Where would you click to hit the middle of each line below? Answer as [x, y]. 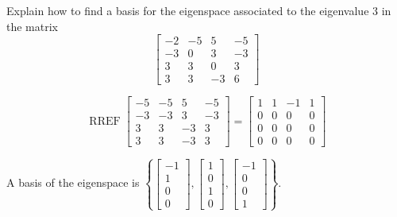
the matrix [32, 26]
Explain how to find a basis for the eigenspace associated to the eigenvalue [188, 10]
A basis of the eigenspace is [73, 182]
